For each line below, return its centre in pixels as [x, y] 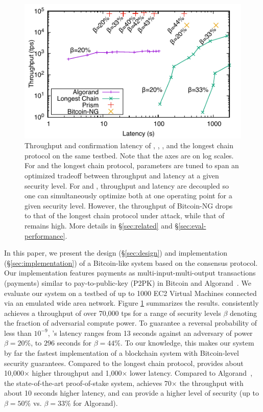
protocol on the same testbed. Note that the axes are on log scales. [129, 155]
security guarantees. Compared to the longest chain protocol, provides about [124, 363]
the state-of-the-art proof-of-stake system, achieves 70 [88, 383]
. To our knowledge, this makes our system [187, 343]
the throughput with [211, 383]
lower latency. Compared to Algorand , [191, 373]
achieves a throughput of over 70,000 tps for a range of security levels [113, 313]
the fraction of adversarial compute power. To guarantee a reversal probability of [131, 323]
